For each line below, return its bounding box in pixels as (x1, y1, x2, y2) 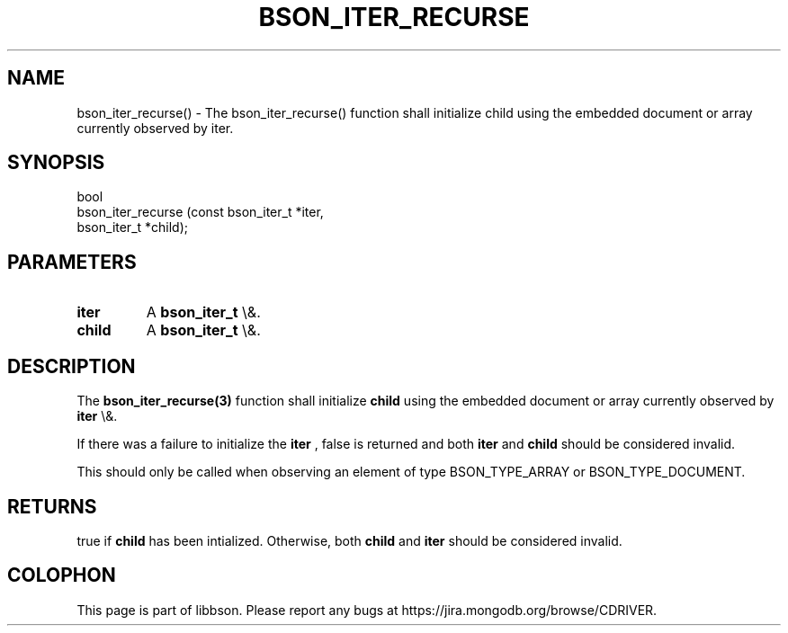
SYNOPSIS (7, 151, 105, 174)
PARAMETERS (7, 250, 137, 273)
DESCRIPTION (7, 354, 136, 378)
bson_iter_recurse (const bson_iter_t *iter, (76, 204, 324, 220)
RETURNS (7, 495, 97, 518)
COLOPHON (7, 564, 116, 587)
